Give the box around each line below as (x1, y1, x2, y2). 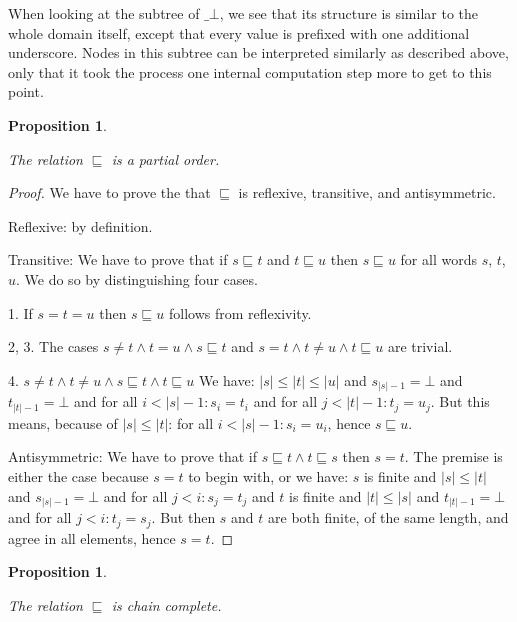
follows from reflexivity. (169, 302, 312, 323)
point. (8, 81, 44, 102)
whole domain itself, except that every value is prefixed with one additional (8, 22, 470, 43)
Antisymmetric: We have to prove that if (8, 446, 258, 467)
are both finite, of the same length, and (268, 507, 509, 528)
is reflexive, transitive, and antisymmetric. (238, 182, 496, 203)
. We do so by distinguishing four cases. (16, 268, 258, 289)
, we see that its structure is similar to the (219, 3, 479, 23)
